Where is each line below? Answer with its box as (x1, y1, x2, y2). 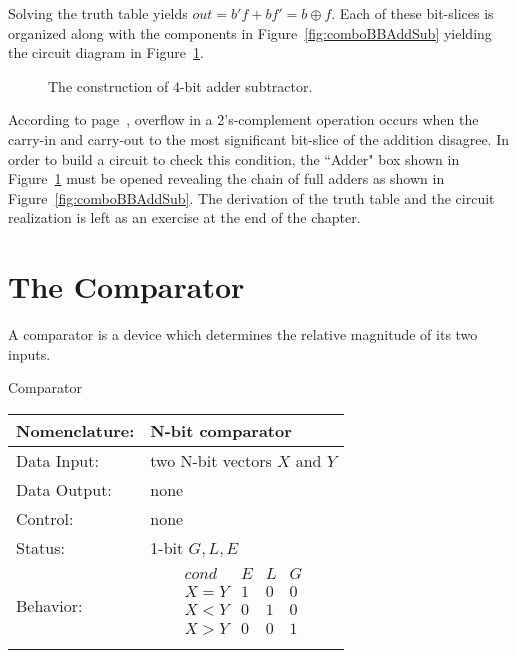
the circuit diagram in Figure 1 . (8, 42, 204, 63)
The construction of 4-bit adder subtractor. (48, 75, 313, 96)
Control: (16, 506, 74, 530)
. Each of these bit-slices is (331, 3, 494, 23)
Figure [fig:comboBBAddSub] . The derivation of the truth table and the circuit (8, 187, 495, 208)
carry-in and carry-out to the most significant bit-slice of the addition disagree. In (8, 128, 510, 149)
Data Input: (16, 448, 99, 472)
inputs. (8, 343, 51, 364)
